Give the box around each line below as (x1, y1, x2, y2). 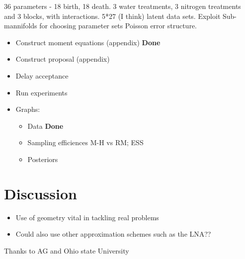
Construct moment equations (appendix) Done (15, 37, 161, 47)
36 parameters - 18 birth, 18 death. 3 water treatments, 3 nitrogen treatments (4, 1, 241, 11)
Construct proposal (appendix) (15, 54, 110, 64)
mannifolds (4, 20, 37, 31)
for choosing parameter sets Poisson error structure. (39, 20, 197, 31)
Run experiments (15, 87, 68, 97)
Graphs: (15, 104, 40, 114)
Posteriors (27, 154, 58, 164)
